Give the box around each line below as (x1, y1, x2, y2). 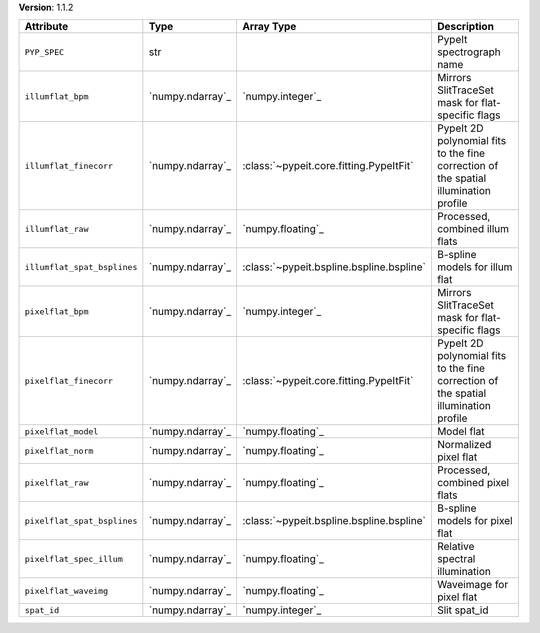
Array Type (241, 20, 297, 34)
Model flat (436, 425, 485, 439)
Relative (436, 540, 475, 554)
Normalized (436, 438, 492, 452)
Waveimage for (436, 578, 509, 592)
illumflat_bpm (24, 91, 89, 102)
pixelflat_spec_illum (24, 553, 124, 564)
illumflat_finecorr (24, 160, 114, 171)
